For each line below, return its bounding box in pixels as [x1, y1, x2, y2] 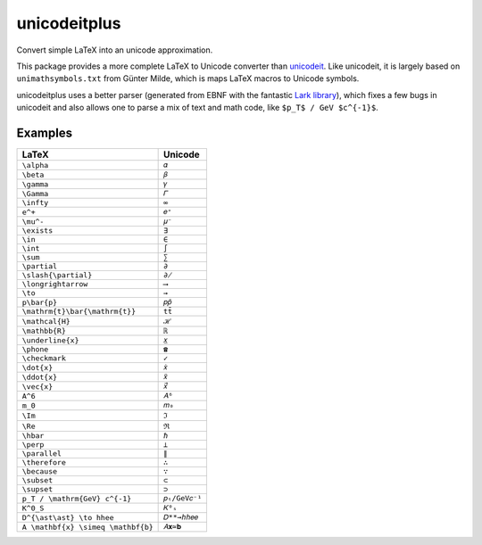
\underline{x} [21, 335, 79, 345]
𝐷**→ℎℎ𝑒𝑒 [163, 513, 199, 522]
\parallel [21, 449, 62, 458]
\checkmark [21, 353, 67, 363]
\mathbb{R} [21, 326, 67, 336]
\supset [21, 484, 54, 494]
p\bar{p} [21, 297, 58, 307]
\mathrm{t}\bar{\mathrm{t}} [21, 307, 137, 317]
